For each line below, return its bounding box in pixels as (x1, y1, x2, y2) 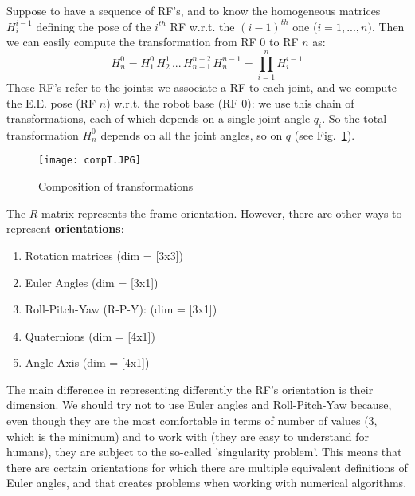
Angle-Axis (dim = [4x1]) (25, 354, 150, 371)
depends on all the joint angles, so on (100, 126, 283, 143)
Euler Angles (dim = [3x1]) (25, 274, 159, 290)
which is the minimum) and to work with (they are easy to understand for (6, 427, 369, 444)
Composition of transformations (38, 178, 194, 195)
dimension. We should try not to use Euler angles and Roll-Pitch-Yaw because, (6, 396, 392, 413)
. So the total (322, 110, 387, 127)
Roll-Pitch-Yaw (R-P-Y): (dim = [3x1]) (25, 301, 217, 317)
